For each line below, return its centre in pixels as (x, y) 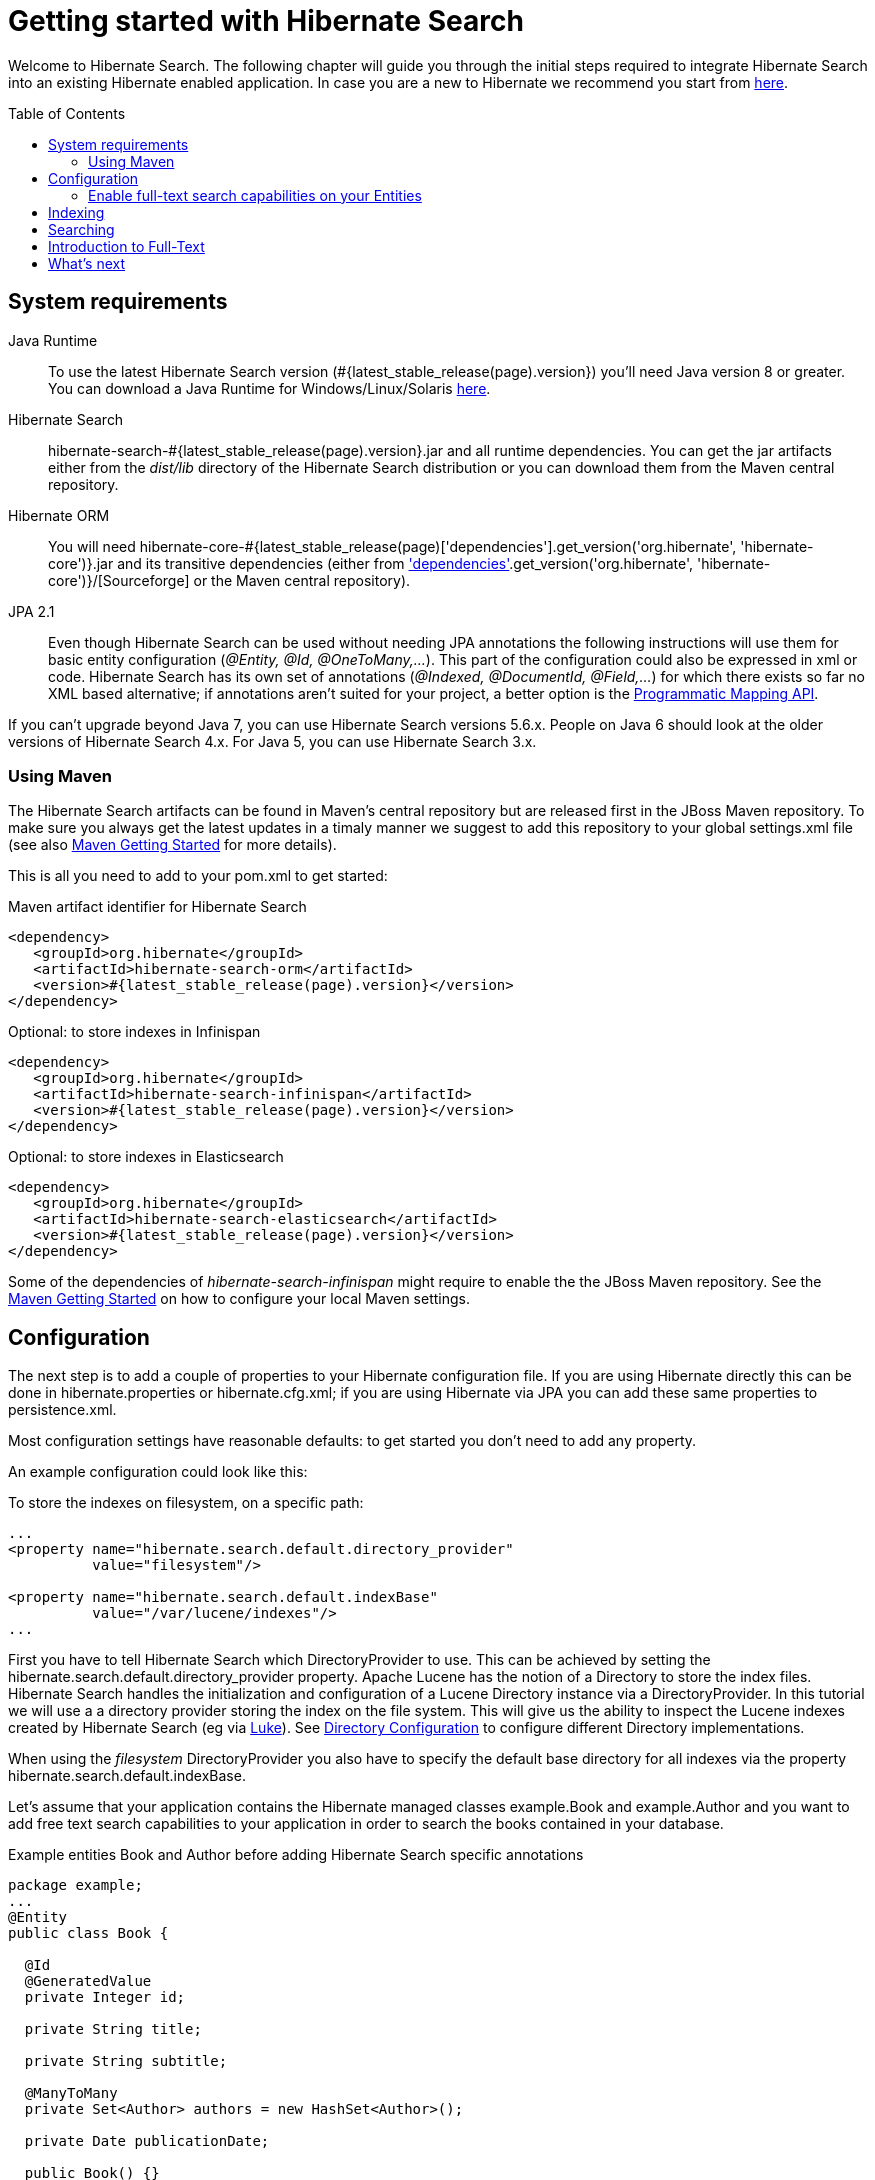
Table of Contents (67, 113)
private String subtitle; (126, 2061)
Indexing (76, 212)
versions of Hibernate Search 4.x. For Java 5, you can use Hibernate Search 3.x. (272, 741)
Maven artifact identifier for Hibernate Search (157, 907)
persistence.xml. (62, 1410)
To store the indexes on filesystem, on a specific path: (186, 1503)
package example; (75, 1885)
